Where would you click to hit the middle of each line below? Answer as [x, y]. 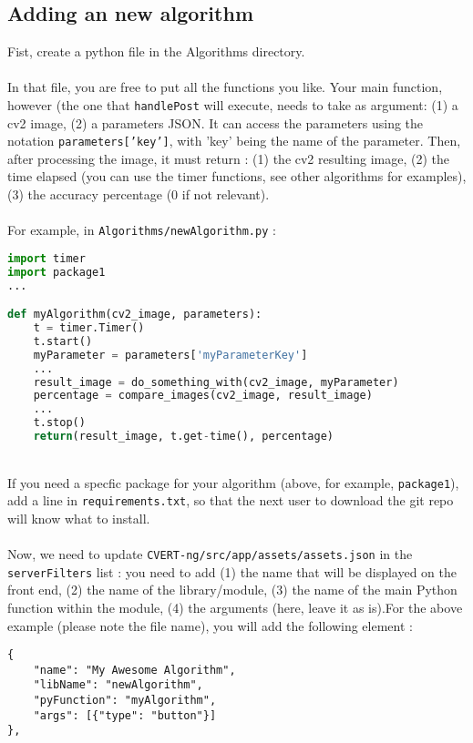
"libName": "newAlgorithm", [118, 685]
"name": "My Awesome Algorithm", [134, 670]
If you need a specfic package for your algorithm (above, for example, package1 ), [233, 482]
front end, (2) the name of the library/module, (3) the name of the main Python [232, 590]
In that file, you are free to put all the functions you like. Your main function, [225, 87]
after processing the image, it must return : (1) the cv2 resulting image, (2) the [229, 158]
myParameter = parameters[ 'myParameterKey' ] [170, 355]
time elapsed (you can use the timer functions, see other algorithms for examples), [237, 176]
